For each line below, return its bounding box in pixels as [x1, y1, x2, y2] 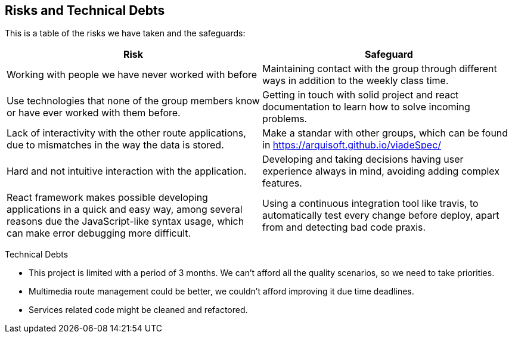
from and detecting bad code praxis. [262, 221, 426, 234]
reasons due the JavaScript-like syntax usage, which [7, 215, 244, 228]
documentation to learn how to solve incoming [262, 101, 470, 113]
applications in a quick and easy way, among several [7, 203, 243, 216]
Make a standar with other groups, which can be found [262, 127, 508, 139]
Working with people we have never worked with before [7, 69, 257, 81]
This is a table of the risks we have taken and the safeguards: [5, 28, 246, 39]
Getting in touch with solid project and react [262, 89, 459, 101]
